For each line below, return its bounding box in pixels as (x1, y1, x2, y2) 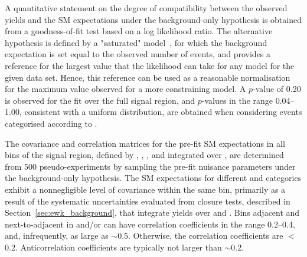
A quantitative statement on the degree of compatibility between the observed (5, 2, 288, 14)
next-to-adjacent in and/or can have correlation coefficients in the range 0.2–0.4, (5, 218, 295, 230)
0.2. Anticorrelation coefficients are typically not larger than (5, 240, 222, 253)
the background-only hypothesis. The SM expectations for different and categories (5, 172, 302, 184)
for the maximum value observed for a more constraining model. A (5, 83, 246, 95)
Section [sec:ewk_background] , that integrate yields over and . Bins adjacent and (5, 206, 300, 219)
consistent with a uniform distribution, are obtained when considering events (24, 106, 302, 118)
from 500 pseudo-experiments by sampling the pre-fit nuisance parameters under (5, 160, 296, 172)
